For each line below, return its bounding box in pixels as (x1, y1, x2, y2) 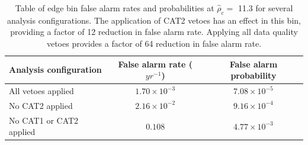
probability (230, 69, 277, 82)
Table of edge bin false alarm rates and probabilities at (15, 2, 214, 14)
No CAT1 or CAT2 (9, 114, 79, 126)
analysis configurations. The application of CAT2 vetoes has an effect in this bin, (7, 14, 301, 26)
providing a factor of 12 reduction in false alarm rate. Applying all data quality (10, 25, 298, 38)
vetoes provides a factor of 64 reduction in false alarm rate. (46, 37, 262, 49)
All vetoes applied (9, 85, 74, 97)
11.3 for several (238, 2, 293, 14)
